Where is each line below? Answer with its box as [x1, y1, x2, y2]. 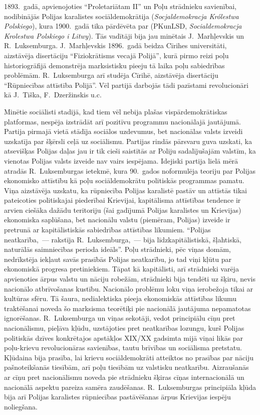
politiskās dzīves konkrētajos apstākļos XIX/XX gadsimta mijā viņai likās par [4, 332, 243, 343]
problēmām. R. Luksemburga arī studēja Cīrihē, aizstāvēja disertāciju [4, 70, 218, 80]
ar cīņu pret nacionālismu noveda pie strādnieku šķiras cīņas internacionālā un [4, 371, 244, 382]
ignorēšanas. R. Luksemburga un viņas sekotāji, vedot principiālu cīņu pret [4, 313, 235, 323]
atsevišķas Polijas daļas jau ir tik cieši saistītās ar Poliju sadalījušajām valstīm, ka [4, 146, 256, 156]
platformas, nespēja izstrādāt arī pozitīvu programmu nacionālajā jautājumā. [4, 116, 241, 126]
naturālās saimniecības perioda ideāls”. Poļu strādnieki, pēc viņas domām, [4, 244, 231, 254]
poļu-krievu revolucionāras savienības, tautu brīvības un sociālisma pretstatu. [4, 342, 242, 353]
